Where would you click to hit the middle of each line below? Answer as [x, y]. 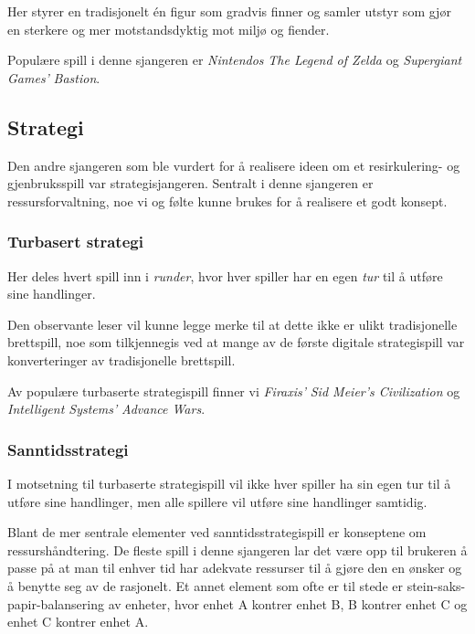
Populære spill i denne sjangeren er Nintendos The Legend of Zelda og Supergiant [235, 60]
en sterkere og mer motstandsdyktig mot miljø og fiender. [169, 29]
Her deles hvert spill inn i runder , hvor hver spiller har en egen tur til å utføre [225, 275]
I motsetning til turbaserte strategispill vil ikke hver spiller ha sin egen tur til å [229, 483]
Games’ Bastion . [54, 77]
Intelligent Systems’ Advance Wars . [106, 409]
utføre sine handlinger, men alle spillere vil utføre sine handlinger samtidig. [217, 501]
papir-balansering [56, 603]
